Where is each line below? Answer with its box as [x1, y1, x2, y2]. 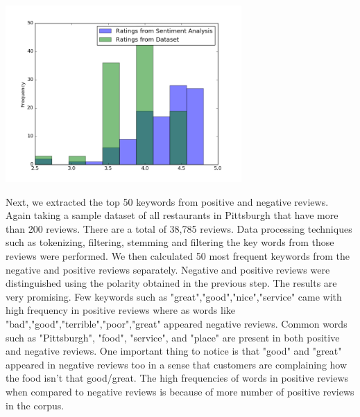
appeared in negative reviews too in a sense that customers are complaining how [6, 357, 348, 371]
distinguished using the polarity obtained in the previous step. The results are [6, 276, 337, 290]
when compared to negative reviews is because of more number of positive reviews [6, 384, 354, 399]
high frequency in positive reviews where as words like [6, 303, 236, 317]
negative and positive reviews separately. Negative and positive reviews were [6, 262, 330, 276]
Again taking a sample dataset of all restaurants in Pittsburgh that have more [6, 208, 338, 222]
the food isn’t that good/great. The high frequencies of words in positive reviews [6, 371, 349, 385]
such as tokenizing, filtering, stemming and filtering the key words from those [6, 235, 334, 249]
